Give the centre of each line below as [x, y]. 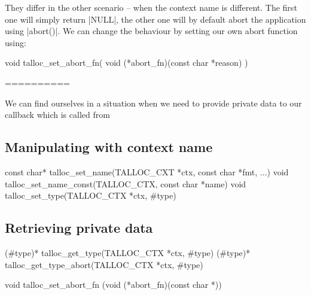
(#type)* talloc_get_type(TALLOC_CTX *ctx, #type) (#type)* [128, 252]
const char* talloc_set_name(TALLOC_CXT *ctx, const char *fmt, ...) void [147, 171]
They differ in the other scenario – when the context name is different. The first [151, 7]
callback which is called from [57, 115]
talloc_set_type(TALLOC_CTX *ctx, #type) [91, 195]
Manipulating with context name [109, 147]
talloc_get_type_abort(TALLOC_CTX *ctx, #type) [104, 264]
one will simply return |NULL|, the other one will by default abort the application [155, 19]
